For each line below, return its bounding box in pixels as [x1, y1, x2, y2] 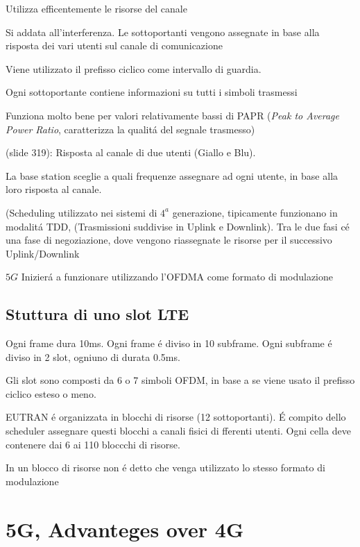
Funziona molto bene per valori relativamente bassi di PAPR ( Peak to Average [6, 108, 339, 122]
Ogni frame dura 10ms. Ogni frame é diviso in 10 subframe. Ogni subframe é [6, 336, 332, 351]
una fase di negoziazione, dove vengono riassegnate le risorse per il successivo [6, 233, 332, 247]
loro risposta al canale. [6, 182, 102, 196]
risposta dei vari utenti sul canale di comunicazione [6, 38, 223, 53]
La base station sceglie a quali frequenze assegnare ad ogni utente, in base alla [6, 168, 338, 183]
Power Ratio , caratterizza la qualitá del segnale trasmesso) [6, 121, 255, 136]
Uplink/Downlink [6, 246, 80, 260]
